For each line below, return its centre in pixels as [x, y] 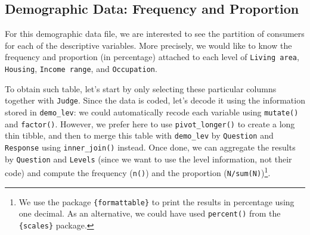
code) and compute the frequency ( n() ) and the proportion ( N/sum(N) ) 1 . [138, 172]
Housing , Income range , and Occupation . [81, 69]
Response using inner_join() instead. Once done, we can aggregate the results [150, 147]
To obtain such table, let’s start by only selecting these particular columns [141, 88]
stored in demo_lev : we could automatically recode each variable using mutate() [152, 112]
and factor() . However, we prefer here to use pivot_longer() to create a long [150, 123]
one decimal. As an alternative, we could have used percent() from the [150, 213]
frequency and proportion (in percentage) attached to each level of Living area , [152, 57]
